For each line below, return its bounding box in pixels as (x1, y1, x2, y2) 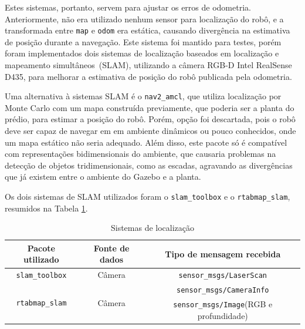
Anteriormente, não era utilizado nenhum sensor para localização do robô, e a (5, 12, 284, 25)
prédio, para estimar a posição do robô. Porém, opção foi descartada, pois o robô (5, 113, 296, 125)
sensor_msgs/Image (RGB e (173, 298, 273, 310)
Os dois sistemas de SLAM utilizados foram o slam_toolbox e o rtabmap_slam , (5, 190, 290, 203)
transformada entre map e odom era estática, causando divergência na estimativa (5, 24, 290, 36)
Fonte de (93, 241, 130, 254)
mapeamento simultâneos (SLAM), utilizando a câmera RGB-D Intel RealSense (5, 59, 292, 71)
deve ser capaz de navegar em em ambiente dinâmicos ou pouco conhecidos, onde (5, 125, 296, 137)
